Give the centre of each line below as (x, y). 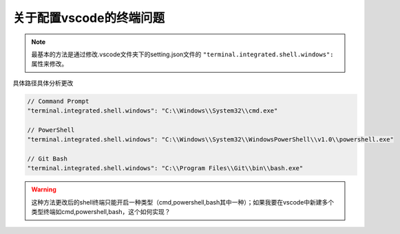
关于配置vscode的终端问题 (89, 18)
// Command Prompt (58, 101)
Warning (44, 189)
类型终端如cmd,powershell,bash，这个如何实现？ (101, 212)
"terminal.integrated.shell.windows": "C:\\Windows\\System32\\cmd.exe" (152, 111)
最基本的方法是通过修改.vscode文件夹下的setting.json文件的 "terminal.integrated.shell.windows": (182, 54)
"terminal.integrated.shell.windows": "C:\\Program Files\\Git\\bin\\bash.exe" (165, 168)
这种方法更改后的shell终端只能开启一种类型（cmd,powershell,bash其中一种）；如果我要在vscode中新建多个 (183, 202)
